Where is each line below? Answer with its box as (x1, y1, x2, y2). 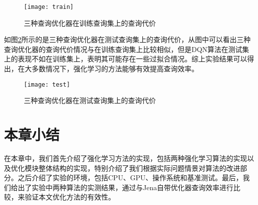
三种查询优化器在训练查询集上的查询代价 (24, 17, 156, 28)
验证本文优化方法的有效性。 (24, 192, 115, 202)
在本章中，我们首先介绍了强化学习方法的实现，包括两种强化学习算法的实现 (4, 153, 247, 163)
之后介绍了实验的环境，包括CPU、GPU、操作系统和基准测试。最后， (17, 172, 243, 183)
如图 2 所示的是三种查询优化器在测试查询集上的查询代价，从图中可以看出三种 (4, 34, 251, 45)
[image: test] (24, 81, 70, 88)
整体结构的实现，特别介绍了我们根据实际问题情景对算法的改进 (38, 162, 240, 173)
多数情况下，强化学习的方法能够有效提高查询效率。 (31, 63, 198, 74)
